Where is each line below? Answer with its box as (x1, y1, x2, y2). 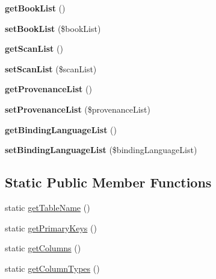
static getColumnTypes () (5, 262, 100, 274)
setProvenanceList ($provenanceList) (5, 102, 150, 115)
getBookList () (5, 2, 66, 14)
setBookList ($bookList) (5, 22, 101, 34)
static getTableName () (5, 201, 90, 213)
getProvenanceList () (5, 83, 92, 95)
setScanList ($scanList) (5, 62, 97, 75)
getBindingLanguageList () (5, 123, 117, 136)
